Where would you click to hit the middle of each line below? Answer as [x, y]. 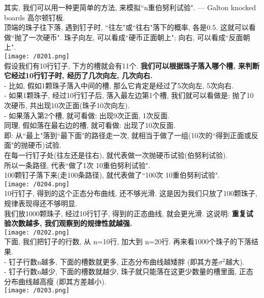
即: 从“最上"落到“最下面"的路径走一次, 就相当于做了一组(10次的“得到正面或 [128, 135]
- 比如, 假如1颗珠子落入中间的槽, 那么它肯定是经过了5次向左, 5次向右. [119, 85]
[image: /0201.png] [37, 56]
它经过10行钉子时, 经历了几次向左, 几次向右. [78, 75]
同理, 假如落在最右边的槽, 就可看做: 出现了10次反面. [90, 125]
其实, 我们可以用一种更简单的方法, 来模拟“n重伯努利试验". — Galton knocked [130, 7]
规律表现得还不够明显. [41, 203]
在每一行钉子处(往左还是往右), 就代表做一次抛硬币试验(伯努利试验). [116, 155]
